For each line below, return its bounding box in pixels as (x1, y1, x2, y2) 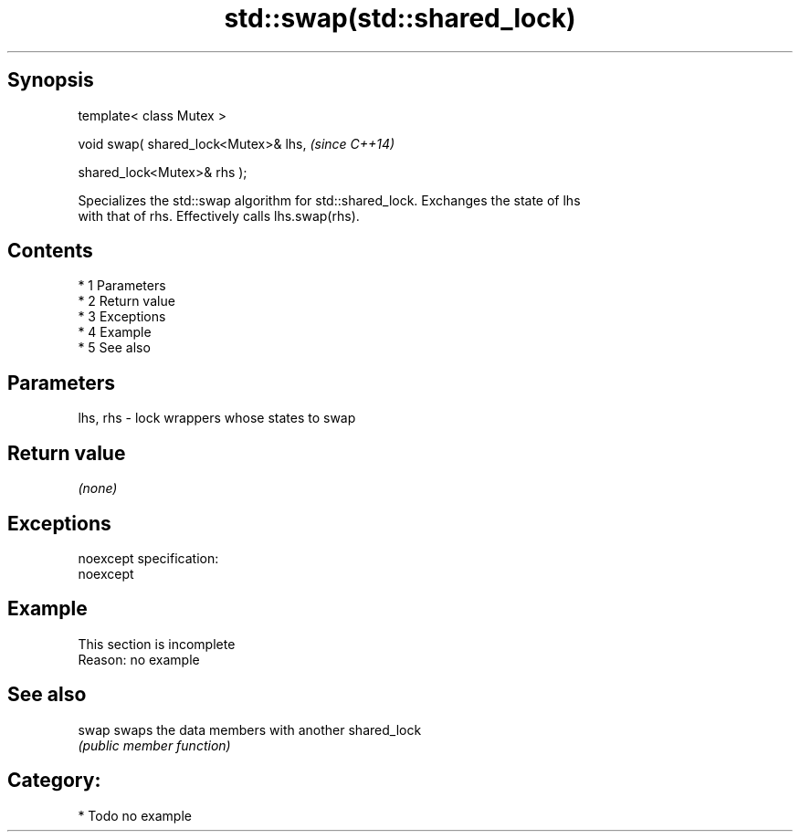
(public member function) (78, 737, 231, 753)
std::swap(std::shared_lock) (224, 3, 576, 34)
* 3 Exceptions (78, 309, 166, 325)
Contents (7, 239, 93, 263)
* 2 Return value (78, 293, 175, 309)
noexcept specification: (78, 550, 219, 566)
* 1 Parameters (78, 278, 166, 294)
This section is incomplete (78, 635, 236, 652)
